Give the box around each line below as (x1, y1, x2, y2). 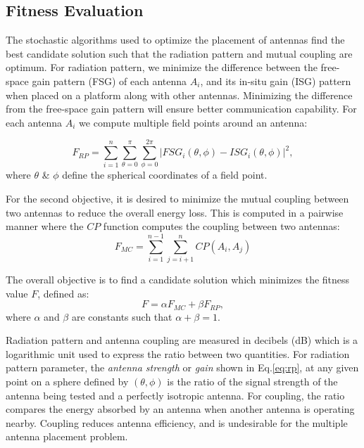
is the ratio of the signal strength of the (167, 374, 338, 388)
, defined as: (37, 286, 89, 300)
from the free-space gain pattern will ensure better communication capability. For (6, 101, 357, 116)
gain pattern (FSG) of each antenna (32, 73, 187, 88)
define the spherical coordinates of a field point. (62, 167, 268, 182)
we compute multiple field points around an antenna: (79, 115, 308, 129)
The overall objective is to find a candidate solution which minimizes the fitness (6, 271, 350, 286)
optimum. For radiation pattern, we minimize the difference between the (6, 60, 318, 75)
